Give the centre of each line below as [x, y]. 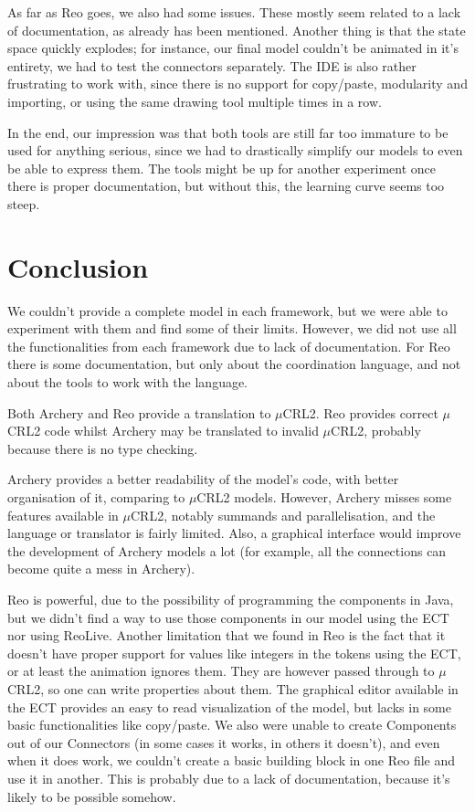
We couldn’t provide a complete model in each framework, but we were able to [227, 310]
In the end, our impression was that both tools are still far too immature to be [228, 132]
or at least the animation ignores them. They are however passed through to [221, 671]
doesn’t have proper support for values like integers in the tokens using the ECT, [234, 653]
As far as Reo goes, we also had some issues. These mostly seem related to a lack [234, 12]
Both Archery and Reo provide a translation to [139, 412]
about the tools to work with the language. [128, 382]
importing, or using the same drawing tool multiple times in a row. [195, 101]
